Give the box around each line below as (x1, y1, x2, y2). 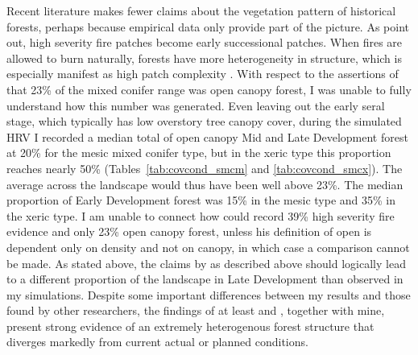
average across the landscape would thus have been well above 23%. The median (6, 175, 404, 192)
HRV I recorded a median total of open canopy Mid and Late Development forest (6, 128, 408, 145)
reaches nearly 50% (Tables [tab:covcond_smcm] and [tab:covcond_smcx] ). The (6, 159, 403, 176)
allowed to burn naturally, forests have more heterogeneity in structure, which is (6, 49, 402, 66)
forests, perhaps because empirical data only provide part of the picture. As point (6, 18, 409, 35)
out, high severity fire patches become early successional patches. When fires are (6, 34, 403, 51)
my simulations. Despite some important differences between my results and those (6, 286, 411, 303)
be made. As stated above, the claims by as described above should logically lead (6, 254, 406, 271)
